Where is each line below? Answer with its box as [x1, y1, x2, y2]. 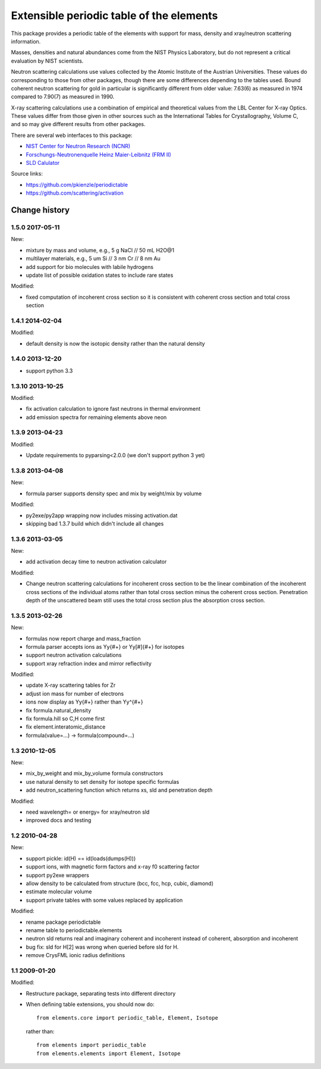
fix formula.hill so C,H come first [26, 715, 105, 723]
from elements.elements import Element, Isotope [36, 1050, 181, 1057]
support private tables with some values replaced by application [26, 896, 183, 904]
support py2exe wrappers [26, 871, 89, 879]
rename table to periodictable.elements [26, 926, 122, 934]
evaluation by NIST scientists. [11, 57, 84, 64]
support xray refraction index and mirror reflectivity [26, 659, 152, 667]
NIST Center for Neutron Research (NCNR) [26, 143, 131, 150]
